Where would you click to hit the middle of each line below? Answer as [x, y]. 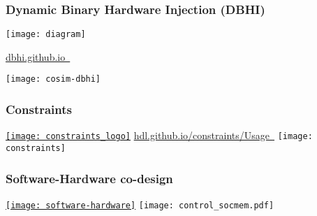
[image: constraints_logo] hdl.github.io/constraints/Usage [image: [159, 135]
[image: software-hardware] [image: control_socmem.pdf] [140, 205]
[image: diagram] [46, 35]
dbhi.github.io [36, 56]
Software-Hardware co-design [89, 178]
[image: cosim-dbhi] [53, 79]
